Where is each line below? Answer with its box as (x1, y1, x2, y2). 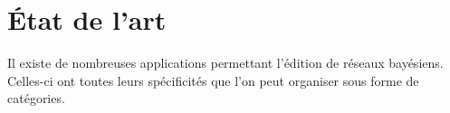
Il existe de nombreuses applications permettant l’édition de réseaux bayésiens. (7, 53, 444, 72)
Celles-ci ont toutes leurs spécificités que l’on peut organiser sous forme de (7, 71, 419, 89)
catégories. (7, 89, 65, 108)
